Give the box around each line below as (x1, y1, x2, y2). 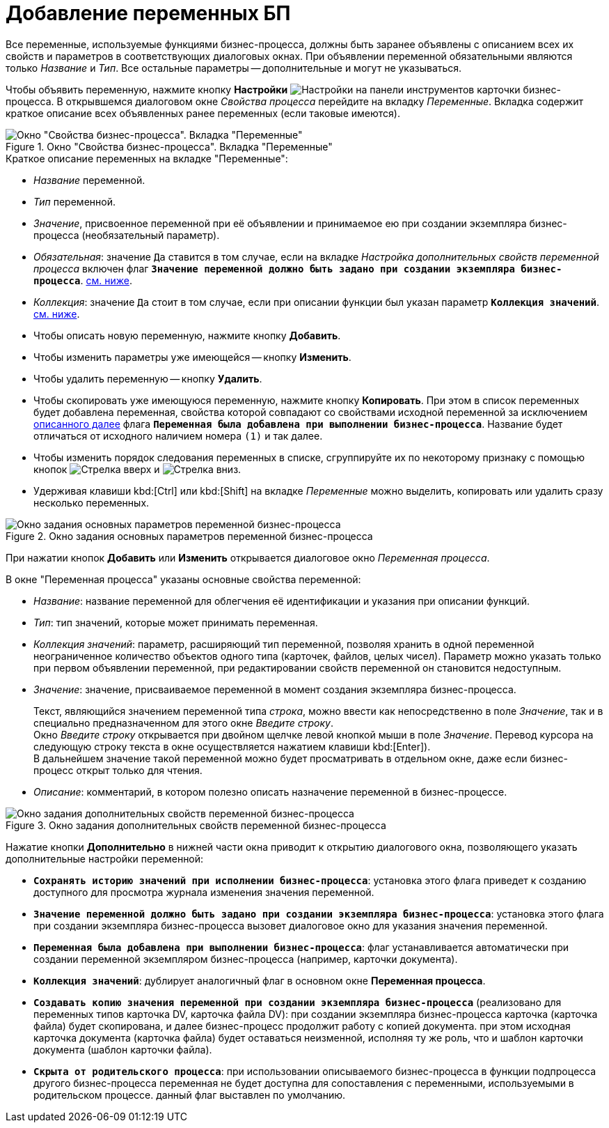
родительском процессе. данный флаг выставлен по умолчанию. (33, 1088, 346, 1101)
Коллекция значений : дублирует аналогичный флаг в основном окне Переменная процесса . (33, 974, 486, 987)
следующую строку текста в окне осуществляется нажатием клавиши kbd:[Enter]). (33, 740, 431, 752)
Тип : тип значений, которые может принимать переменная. (33, 616, 318, 628)
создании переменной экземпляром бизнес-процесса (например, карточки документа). (33, 952, 458, 965)
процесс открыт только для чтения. (33, 764, 203, 776)
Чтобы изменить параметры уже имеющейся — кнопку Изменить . (33, 350, 351, 363)
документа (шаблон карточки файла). (33, 1043, 212, 1056)
